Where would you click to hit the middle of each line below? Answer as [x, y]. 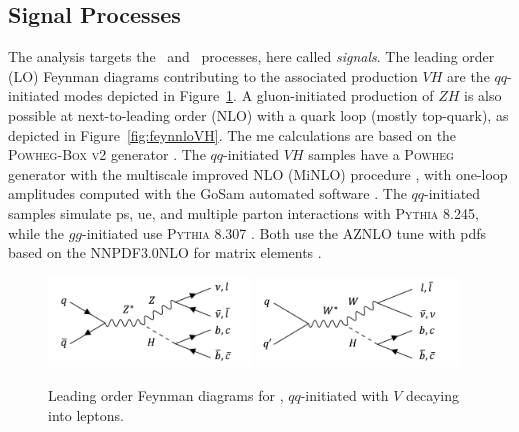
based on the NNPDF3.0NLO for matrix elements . [165, 252]
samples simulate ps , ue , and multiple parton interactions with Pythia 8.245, [243, 212]
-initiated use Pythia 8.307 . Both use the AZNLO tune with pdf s [284, 232]
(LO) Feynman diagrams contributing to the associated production [213, 75]
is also [483, 95]
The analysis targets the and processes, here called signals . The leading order [251, 56]
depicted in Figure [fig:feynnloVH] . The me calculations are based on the [232, 134]
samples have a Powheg [381, 154]
